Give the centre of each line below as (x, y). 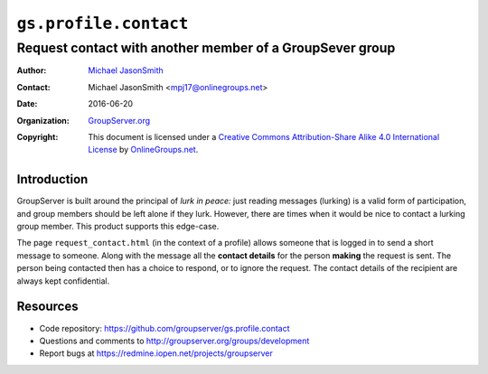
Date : (27, 104)
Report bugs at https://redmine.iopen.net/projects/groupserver (156, 353)
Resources (47, 307)
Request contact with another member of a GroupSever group (206, 48)
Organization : (43, 120)
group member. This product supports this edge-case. (118, 227)
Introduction (52, 179)
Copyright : (38, 136)
